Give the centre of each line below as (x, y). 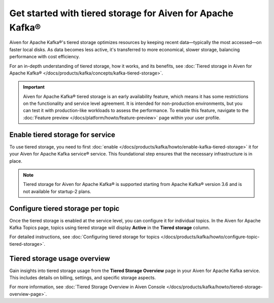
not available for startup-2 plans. (57, 191)
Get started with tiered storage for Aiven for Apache (121, 13)
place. (16, 161)
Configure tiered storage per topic (64, 209)
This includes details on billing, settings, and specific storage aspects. (83, 278)
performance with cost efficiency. (45, 57)
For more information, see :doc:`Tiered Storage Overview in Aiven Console (87, 287)
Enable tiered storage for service (62, 135)
